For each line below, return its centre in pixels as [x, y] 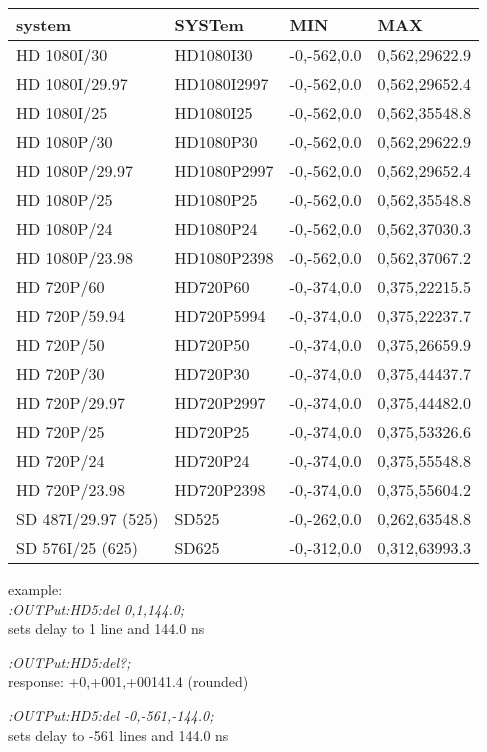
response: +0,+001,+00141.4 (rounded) [128, 681]
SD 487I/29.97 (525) [87, 518]
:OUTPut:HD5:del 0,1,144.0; [96, 608]
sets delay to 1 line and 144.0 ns [106, 628]
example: [35, 589]
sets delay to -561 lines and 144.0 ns [118, 734]
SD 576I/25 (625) [77, 547]
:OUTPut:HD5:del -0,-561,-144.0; [111, 714]
